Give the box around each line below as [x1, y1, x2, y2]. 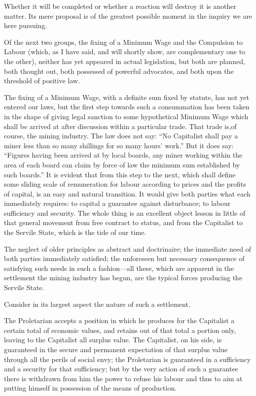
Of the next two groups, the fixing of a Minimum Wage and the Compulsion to [4, 36, 243, 47]
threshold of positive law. [4, 75, 80, 86]
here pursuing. [4, 20, 47, 31]
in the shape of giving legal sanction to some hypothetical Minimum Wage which [4, 111, 249, 121]
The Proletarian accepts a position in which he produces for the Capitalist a [4, 315, 235, 326]
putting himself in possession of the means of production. [4, 383, 177, 393]
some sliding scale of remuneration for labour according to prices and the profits [4, 179, 246, 189]
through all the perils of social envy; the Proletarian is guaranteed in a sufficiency [4, 354, 251, 364]
